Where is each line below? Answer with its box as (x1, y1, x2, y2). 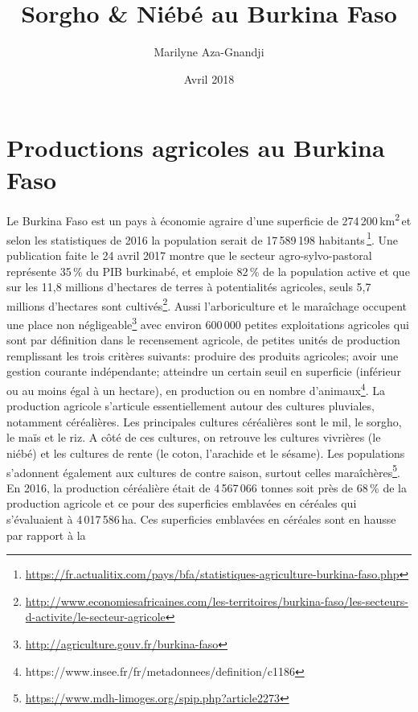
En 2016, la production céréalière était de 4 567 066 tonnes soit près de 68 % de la (6, 479, 407, 496)
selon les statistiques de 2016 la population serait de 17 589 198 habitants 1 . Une (6, 228, 399, 248)
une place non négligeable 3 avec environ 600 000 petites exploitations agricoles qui (6, 313, 409, 332)
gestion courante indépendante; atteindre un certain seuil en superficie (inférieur (6, 363, 401, 380)
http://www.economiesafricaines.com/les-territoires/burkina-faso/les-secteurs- (25, 592, 408, 609)
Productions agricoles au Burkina (6, 131, 385, 164)
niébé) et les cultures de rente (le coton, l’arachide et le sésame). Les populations (6, 445, 405, 462)
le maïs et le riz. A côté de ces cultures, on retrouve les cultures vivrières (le (6, 429, 381, 446)
